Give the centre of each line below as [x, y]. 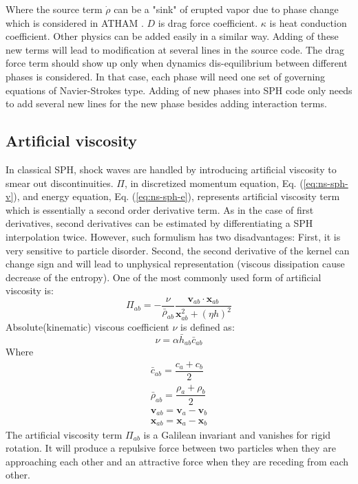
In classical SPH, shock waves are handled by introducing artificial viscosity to [171, 169]
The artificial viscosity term [64, 434]
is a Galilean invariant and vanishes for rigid [237, 434]
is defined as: [208, 326]
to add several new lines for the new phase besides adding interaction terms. [166, 103]
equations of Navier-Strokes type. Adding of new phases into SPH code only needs [179, 90]
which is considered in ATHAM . [75, 22]
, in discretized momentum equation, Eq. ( [214, 183]
